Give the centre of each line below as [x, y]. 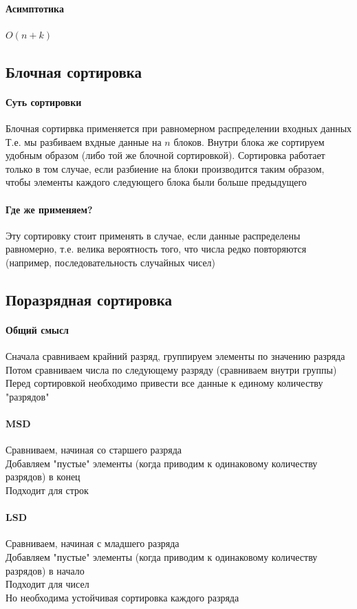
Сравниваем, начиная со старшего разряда [94, 450]
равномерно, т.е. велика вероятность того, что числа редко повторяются [156, 249]
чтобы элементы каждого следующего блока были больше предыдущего [156, 182]
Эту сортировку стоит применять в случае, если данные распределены [153, 235]
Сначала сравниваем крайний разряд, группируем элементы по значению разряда [175, 356]
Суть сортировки [44, 101]
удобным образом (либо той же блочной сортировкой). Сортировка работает [165, 155]
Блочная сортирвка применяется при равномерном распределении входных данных [179, 128]
